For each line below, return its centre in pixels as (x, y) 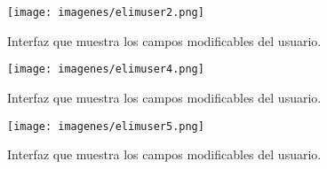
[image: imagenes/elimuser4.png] (106, 69)
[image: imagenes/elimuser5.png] (106, 126)
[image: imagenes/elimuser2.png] (106, 12)
